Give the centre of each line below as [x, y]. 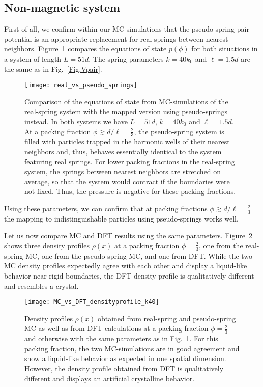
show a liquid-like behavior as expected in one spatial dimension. [125, 358]
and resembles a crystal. [41, 285]
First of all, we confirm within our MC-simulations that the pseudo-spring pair [127, 29]
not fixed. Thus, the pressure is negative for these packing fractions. [130, 191]
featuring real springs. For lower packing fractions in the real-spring [130, 161]
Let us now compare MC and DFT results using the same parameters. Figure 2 [128, 236]
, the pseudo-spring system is [179, 131]
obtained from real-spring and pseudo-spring [167, 318]
